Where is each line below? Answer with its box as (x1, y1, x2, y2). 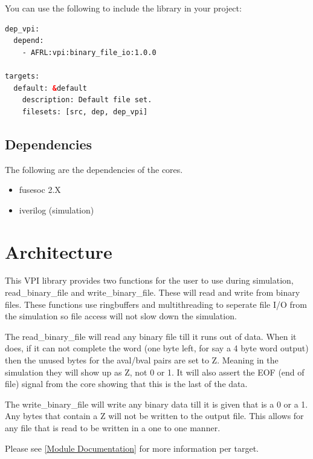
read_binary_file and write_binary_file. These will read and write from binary (5, 286, 300, 299)
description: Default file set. (22, 96, 152, 105)
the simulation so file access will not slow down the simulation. (5, 310, 237, 322)
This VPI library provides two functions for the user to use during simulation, (5, 274, 294, 287)
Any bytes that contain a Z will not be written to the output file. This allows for (5, 409, 304, 422)
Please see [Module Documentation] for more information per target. (5, 441, 259, 454)
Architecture (5, 239, 112, 264)
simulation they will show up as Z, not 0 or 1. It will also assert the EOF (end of (5, 365, 305, 378)
